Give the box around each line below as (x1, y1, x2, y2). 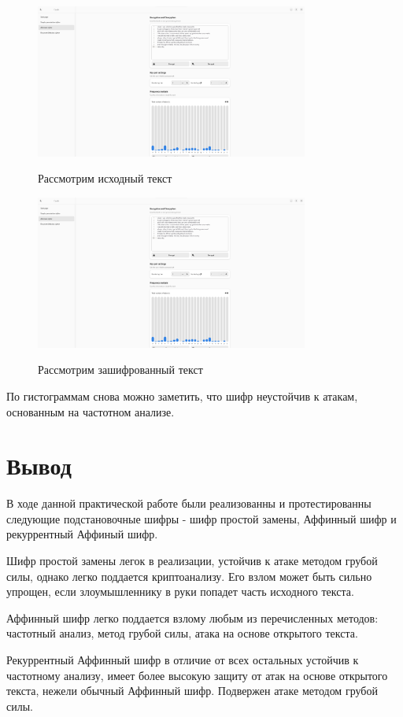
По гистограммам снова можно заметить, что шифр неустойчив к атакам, (6, 387, 358, 404)
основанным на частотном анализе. (6, 403, 175, 419)
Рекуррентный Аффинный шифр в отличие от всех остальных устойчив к (6, 652, 359, 667)
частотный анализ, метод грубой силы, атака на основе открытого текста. (6, 625, 358, 641)
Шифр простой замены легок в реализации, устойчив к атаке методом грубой (6, 553, 378, 569)
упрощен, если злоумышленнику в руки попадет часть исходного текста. (6, 583, 354, 600)
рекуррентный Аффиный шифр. (6, 526, 158, 542)
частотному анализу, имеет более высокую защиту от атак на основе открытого (6, 667, 388, 683)
